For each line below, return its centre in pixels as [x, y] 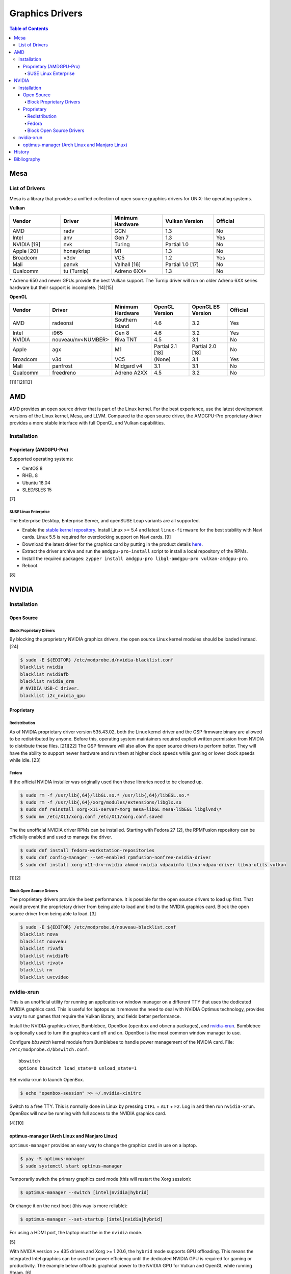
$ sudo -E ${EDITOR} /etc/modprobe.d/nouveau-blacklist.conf [98, 927]
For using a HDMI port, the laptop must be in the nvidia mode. [76, 1233]
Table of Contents [29, 29]
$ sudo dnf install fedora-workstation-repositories [87, 851]
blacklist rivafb [42, 949]
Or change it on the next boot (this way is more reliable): [68, 1206]
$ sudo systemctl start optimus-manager [71, 1166]
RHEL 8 [30, 475]
